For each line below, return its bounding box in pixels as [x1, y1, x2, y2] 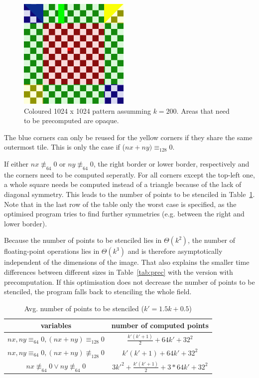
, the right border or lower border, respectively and [93, 158, 250, 169]
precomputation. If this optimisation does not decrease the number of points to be [4, 276, 255, 287]
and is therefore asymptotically [128, 246, 223, 256]
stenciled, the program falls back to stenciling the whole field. [4, 286, 192, 297]
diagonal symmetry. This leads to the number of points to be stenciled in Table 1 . [4, 189, 255, 199]
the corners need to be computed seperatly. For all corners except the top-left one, [4, 169, 255, 180]
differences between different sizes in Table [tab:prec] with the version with [4, 266, 233, 277]
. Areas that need [176, 105, 230, 116]
